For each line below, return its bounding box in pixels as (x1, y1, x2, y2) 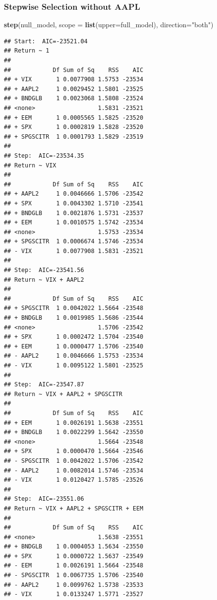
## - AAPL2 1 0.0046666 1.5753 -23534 (4, 352, 144, 360)
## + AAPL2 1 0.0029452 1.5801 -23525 (4, 85, 144, 92)
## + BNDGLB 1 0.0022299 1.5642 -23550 (4, 429, 144, 436)
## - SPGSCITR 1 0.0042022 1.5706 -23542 (4, 457, 144, 464)
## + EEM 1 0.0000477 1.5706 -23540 (4, 343, 144, 350)
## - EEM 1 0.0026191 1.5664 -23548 (4, 562, 144, 569)
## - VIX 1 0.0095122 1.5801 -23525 (4, 362, 144, 369)
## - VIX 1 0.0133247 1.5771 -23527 (4, 591, 144, 598)
